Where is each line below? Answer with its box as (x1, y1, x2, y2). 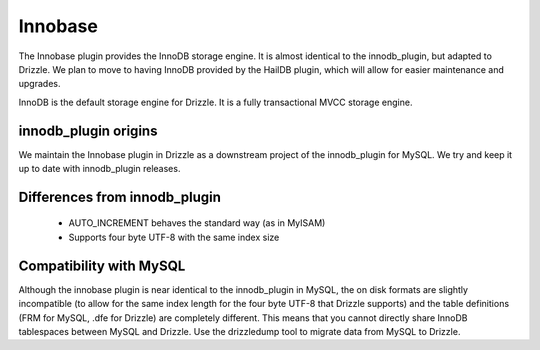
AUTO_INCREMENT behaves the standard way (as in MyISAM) (68, 217, 326, 229)
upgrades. (18, 78, 61, 90)
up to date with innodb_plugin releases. (18, 163, 181, 175)
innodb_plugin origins (18, 122, 158, 139)
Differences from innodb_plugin (18, 188, 222, 205)
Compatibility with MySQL (18, 257, 186, 274)
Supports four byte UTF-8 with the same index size (68, 231, 280, 243)
